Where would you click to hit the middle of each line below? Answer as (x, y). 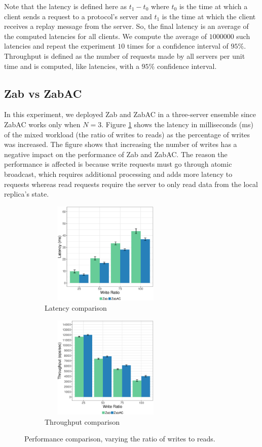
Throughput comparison (82, 421)
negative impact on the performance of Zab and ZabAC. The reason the (116, 154)
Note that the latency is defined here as (66, 6)
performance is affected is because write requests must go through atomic (118, 164)
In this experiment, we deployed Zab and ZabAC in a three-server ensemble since (130, 114)
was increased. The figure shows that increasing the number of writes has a (121, 144)
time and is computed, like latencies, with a (72, 66)
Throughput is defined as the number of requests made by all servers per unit (125, 55)
